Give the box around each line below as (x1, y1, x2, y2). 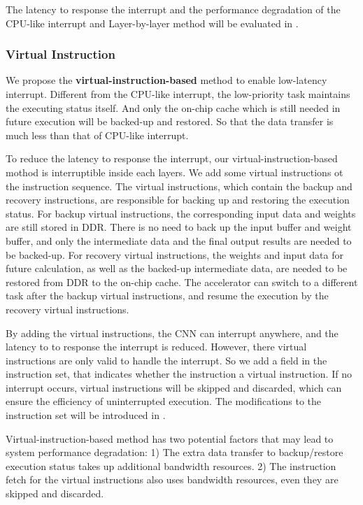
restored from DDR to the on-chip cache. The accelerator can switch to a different (6, 274, 358, 289)
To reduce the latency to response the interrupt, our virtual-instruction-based (6, 151, 338, 166)
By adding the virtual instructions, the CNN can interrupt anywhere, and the (6, 325, 339, 340)
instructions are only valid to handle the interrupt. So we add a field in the (6, 353, 327, 367)
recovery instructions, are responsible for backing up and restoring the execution (6, 192, 350, 207)
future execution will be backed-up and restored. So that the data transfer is (6, 114, 334, 129)
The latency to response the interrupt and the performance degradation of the (6, 2, 341, 16)
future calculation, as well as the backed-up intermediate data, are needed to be (6, 261, 348, 276)
